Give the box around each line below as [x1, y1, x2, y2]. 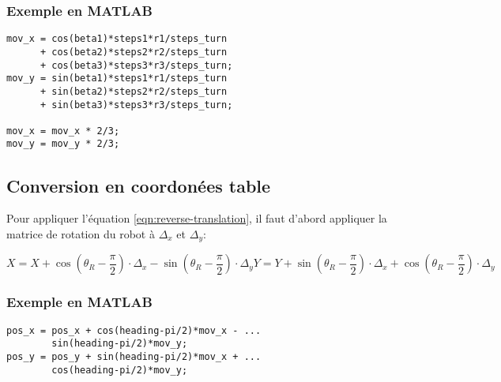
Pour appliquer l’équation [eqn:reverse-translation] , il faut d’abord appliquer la [6, 210, 387, 227]
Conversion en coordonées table [6, 173, 271, 197]
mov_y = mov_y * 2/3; [6, 138, 120, 150]
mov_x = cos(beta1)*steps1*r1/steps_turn [6, 33, 228, 45]
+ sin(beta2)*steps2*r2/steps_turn [40, 85, 228, 97]
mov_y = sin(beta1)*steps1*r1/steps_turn [6, 73, 228, 84]
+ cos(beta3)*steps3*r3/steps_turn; [40, 59, 233, 71]
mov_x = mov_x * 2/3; [6, 125, 120, 137]
